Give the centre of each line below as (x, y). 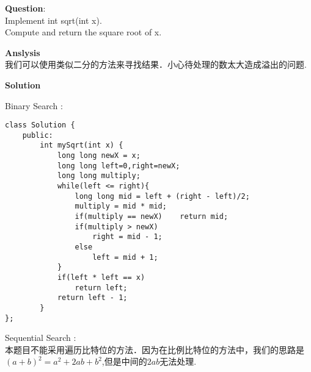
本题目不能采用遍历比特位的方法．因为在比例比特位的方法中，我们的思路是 (155, 349)
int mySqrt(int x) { (82, 145)
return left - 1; (92, 298)
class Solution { (40, 125)
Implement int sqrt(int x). (53, 20)
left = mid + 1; (125, 257)
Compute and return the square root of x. (83, 32)
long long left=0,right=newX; (119, 166)
